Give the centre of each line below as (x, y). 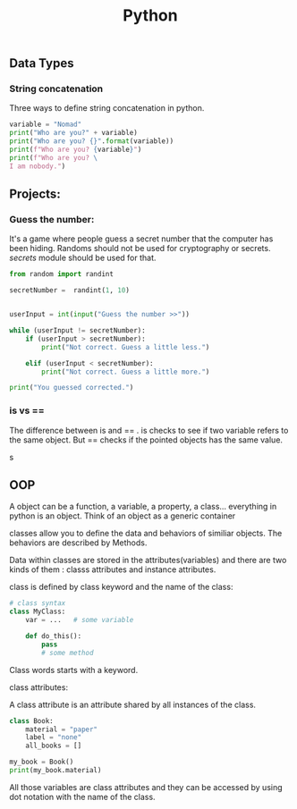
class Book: (31, 721)
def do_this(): (54, 636)
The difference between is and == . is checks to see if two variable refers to (149, 430)
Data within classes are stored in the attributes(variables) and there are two (148, 560)
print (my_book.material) (55, 771)
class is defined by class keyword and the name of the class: (121, 587)
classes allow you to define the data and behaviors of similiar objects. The (146, 534)
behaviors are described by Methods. (78, 543)
